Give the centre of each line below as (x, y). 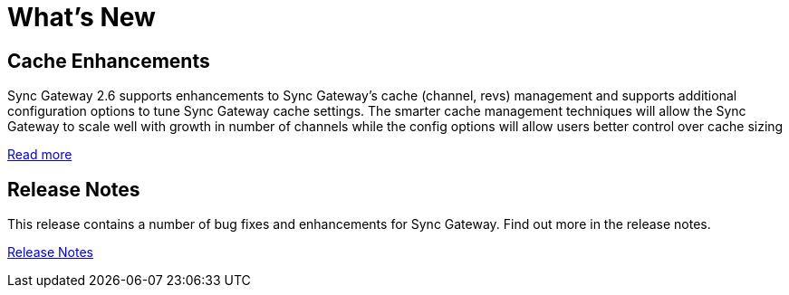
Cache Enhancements (109, 61)
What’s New (82, 17)
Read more (40, 155)
